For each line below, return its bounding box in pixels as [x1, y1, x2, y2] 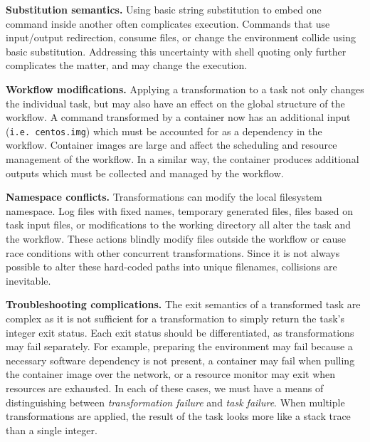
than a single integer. [6, 422, 97, 437]
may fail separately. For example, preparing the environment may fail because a [6, 339, 353, 354]
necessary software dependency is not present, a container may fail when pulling [6, 352, 355, 367]
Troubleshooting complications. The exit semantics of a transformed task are [6, 297, 361, 312]
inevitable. [6, 273, 51, 288]
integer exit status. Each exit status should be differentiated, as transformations [6, 325, 354, 340]
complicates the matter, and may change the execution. [6, 58, 248, 73]
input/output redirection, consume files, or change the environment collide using [6, 30, 356, 45]
